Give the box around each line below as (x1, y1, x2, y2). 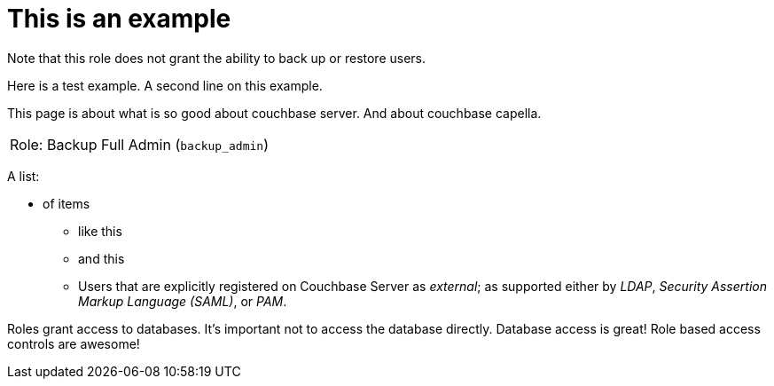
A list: (7, 168, 40, 184)
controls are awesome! (7, 335, 140, 351)
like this (78, 223, 122, 239)
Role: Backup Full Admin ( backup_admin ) (10, 135, 269, 154)
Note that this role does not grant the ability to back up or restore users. (7, 50, 426, 66)
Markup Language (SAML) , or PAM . (78, 293, 287, 309)
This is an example (7, 4, 231, 34)
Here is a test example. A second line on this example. (7, 77, 323, 93)
